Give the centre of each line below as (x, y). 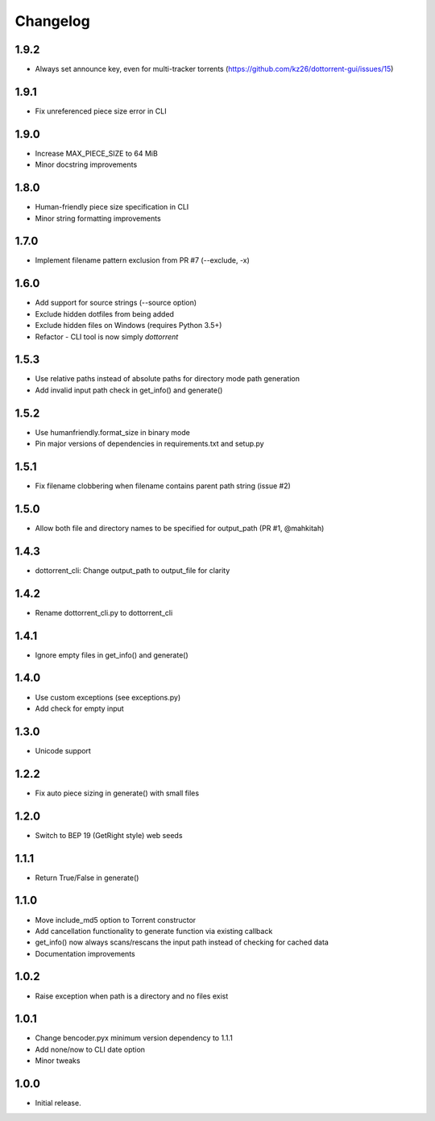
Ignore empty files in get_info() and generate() (112, 655)
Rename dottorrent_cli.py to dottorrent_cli (104, 612)
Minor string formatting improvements (98, 218)
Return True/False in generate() (87, 878)
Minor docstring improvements (86, 164)
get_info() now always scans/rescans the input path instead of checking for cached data (182, 942)
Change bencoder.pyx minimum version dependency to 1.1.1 (134, 1038)
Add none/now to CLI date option (90, 1049)
